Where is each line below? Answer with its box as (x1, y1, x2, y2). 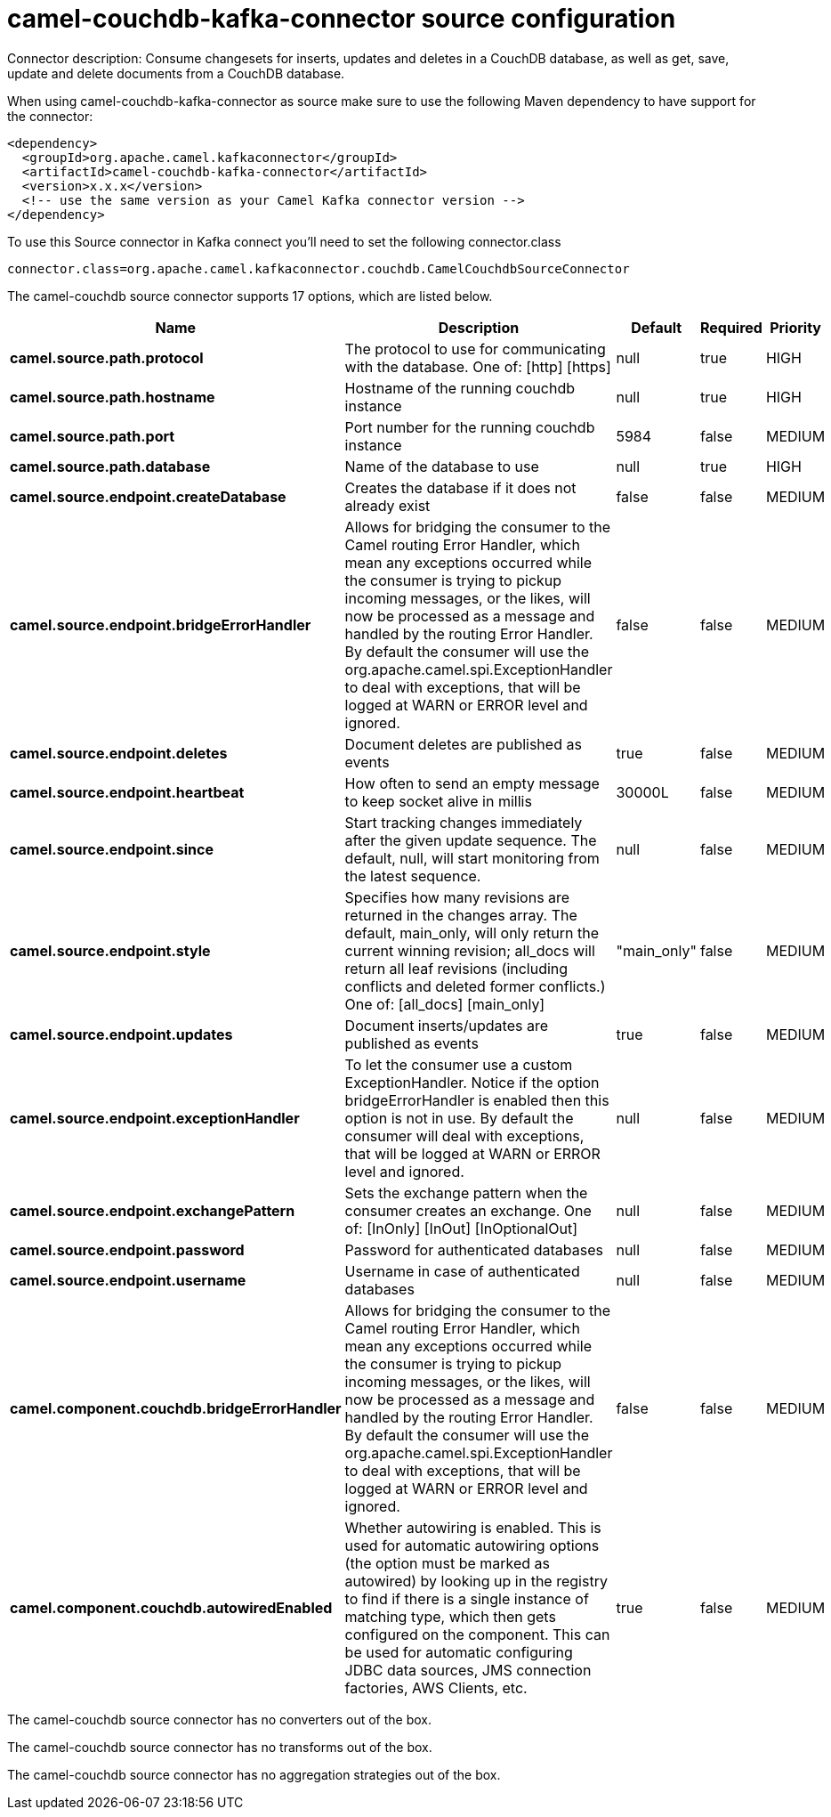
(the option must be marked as (344, 1553, 551, 1572)
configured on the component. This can (344, 1625, 610, 1643)
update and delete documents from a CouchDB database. (7, 65, 345, 81)
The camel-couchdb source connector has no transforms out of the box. (7, 1739, 432, 1755)
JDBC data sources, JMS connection (344, 1660, 592, 1679)
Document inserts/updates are (344, 1016, 548, 1034)
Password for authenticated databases (344, 1240, 603, 1259)
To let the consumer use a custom (344, 1055, 573, 1074)
